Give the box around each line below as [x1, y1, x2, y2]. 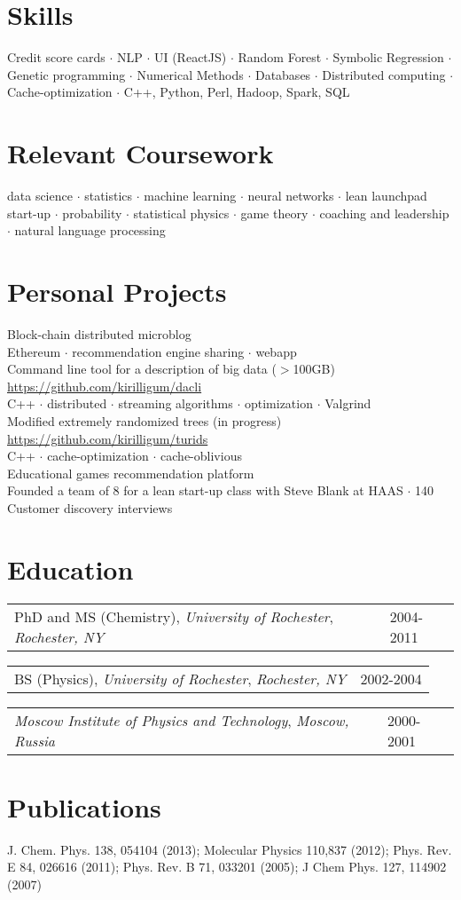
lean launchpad [345, 186, 427, 205]
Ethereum [7, 342, 61, 360]
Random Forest [238, 48, 322, 67]
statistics [84, 186, 133, 205]
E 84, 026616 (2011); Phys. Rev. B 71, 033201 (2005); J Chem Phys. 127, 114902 [7, 857, 447, 876]
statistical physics [133, 203, 230, 222]
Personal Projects [7, 273, 227, 309]
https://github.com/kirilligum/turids [7, 429, 208, 447]
